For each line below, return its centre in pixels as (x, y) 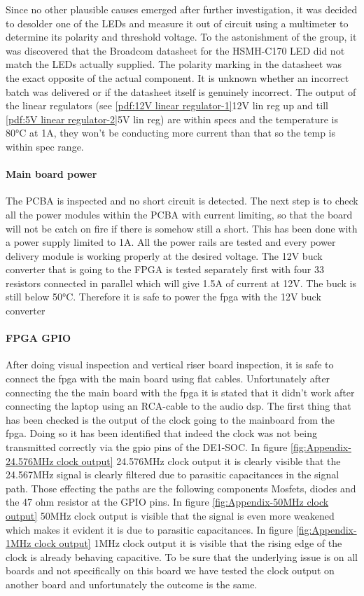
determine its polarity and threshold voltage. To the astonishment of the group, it (181, 37)
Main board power (51, 174)
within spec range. (45, 146)
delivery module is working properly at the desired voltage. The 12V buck (164, 255)
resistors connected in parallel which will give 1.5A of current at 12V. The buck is (181, 283)
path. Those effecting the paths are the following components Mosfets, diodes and (181, 488)
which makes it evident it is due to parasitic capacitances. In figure (149, 529)
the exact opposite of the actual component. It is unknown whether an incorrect (177, 77)
